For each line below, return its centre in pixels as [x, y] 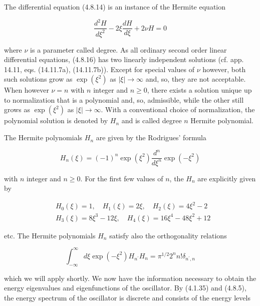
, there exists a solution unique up [199, 90]
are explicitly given [227, 178]
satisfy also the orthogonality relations [168, 235]
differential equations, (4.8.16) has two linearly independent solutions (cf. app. [124, 59]
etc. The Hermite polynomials [50, 235]
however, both [224, 69]
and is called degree [152, 120]
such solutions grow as [38, 79]
